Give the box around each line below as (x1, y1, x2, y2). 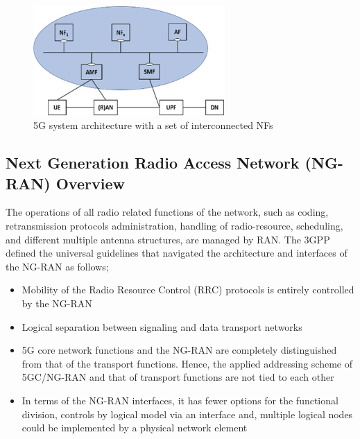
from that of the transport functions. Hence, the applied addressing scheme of (22, 356, 352, 370)
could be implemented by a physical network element (22, 420, 248, 435)
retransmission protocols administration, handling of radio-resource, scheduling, (6, 218, 343, 232)
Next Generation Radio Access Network (6, 152, 300, 173)
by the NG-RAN (22, 295, 92, 310)
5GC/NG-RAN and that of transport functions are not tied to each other (22, 370, 334, 384)
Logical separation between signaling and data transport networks (22, 319, 302, 334)
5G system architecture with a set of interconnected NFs (33, 118, 273, 132)
